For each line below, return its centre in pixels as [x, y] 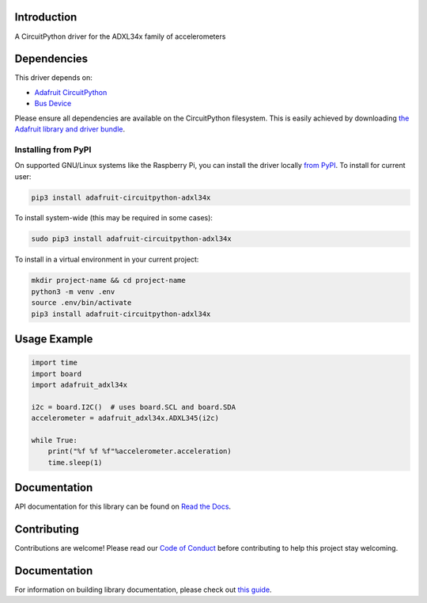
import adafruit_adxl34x [79, 385]
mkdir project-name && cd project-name [108, 281]
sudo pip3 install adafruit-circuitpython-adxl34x [132, 239]
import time [55, 363]
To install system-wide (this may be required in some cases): [114, 218]
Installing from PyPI [53, 149]
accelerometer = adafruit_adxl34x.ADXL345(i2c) [125, 418]
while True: [55, 440]
